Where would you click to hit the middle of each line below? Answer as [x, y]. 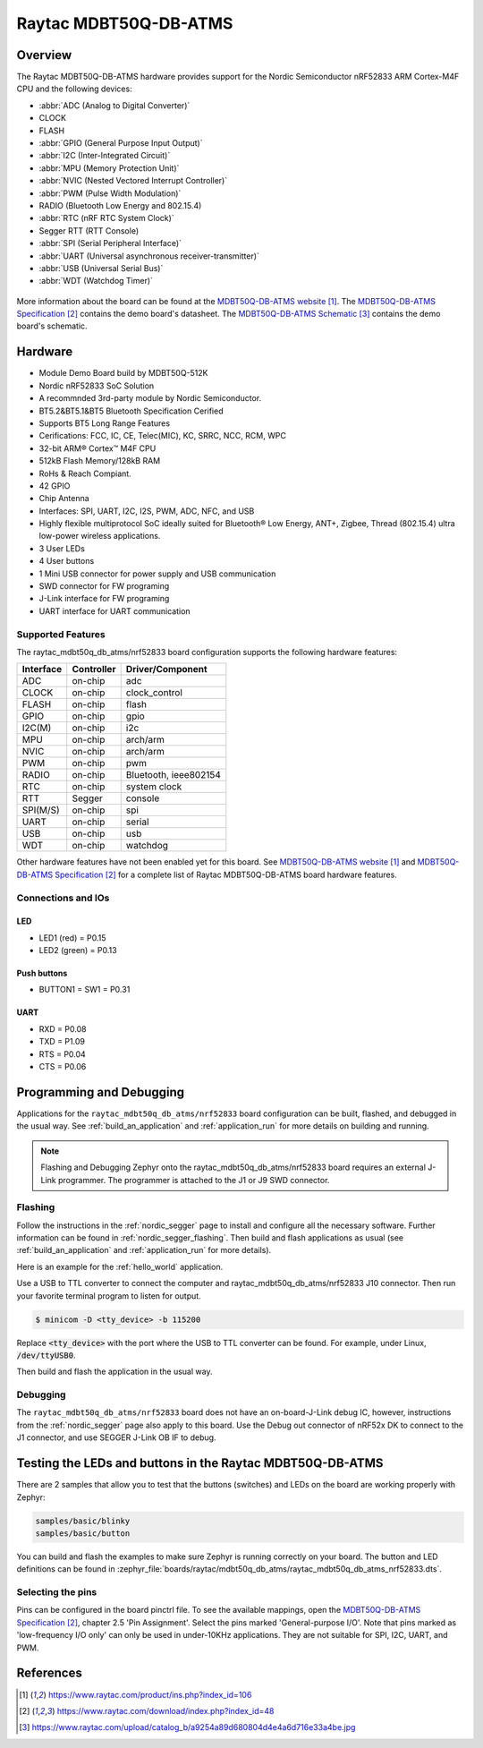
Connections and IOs [63, 898]
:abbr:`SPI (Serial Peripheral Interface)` [110, 243]
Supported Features [61, 634]
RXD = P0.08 [63, 1028]
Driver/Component [166, 669]
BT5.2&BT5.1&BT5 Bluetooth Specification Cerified [131, 411]
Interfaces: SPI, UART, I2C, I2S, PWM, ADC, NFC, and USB [147, 511]
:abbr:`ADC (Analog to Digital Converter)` [114, 105]
